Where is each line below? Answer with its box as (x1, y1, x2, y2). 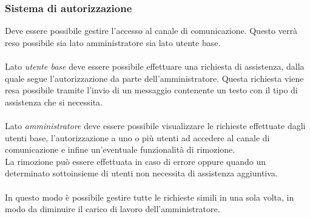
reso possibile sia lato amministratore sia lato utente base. (5, 36, 221, 48)
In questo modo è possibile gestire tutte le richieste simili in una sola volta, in (5, 190, 294, 203)
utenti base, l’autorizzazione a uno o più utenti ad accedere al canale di (5, 131, 270, 144)
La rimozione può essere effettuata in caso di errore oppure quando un (5, 155, 266, 167)
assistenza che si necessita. (5, 95, 103, 108)
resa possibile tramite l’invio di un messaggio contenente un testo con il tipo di (5, 84, 298, 96)
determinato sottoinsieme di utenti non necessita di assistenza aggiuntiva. (5, 167, 278, 179)
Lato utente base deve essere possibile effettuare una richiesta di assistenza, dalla (5, 60, 305, 72)
